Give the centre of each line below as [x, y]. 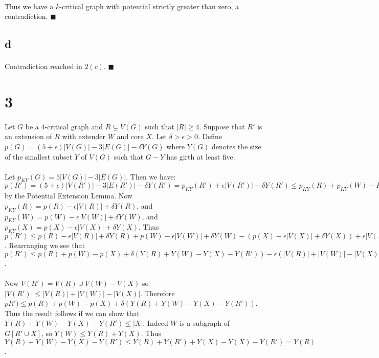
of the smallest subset [39, 156]
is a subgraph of [205, 323]
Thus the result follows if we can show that [72, 313]
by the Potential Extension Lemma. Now [69, 196]
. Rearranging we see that [45, 245]
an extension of [28, 136]
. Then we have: [151, 176]
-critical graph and [74, 126]
